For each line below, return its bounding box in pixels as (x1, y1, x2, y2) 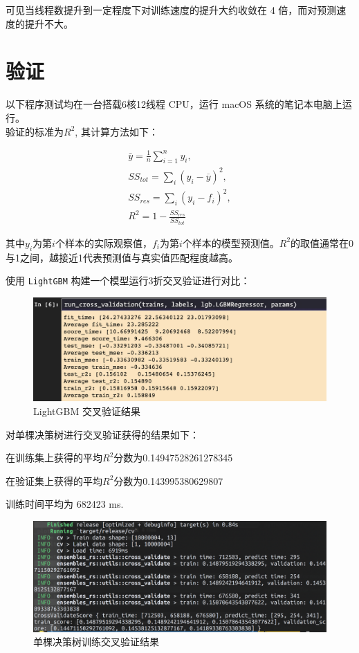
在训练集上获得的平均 (6, 450, 102, 465)
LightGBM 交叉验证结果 (33, 404, 140, 419)
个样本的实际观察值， (55, 235, 152, 250)
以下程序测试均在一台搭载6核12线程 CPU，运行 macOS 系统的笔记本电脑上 (6, 97, 342, 111)
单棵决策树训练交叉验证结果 (33, 634, 159, 649)
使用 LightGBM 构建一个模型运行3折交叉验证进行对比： (6, 273, 250, 288)
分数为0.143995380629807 (113, 473, 223, 488)
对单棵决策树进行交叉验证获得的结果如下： (6, 427, 199, 441)
